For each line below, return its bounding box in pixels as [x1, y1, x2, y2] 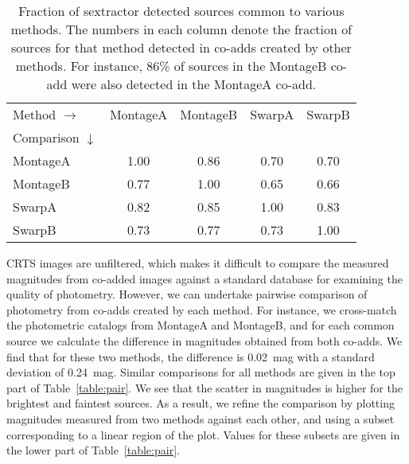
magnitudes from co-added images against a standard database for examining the [6, 270, 403, 287]
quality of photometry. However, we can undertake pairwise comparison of [6, 286, 368, 302]
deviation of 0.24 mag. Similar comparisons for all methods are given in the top [6, 364, 395, 380]
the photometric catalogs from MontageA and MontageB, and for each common [6, 317, 395, 333]
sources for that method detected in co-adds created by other [10, 38, 352, 57]
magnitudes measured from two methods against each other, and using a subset [6, 410, 395, 427]
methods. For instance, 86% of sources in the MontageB [15, 57, 327, 75]
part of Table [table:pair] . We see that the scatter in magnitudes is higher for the [6, 379, 403, 396]
